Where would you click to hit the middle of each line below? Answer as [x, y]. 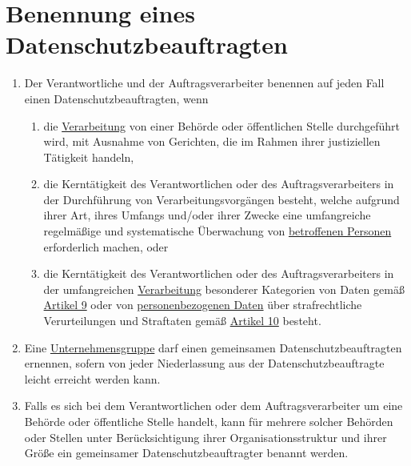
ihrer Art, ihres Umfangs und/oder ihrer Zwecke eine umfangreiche [207, 215]
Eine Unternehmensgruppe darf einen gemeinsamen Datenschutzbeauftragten [213, 347]
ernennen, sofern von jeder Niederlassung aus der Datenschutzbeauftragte [204, 363]
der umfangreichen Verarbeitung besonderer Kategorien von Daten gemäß [224, 289]
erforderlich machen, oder [106, 246]
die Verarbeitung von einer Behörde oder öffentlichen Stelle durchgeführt [221, 125]
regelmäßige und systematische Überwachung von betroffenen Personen [217, 231]
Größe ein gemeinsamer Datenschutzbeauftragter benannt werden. [186, 453]
